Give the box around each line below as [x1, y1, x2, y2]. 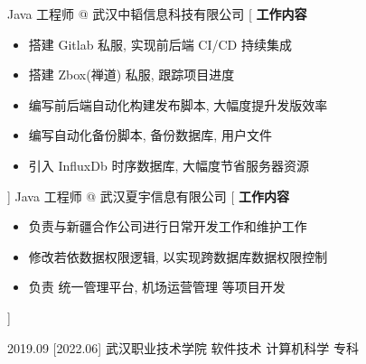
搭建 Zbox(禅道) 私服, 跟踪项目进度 [28, 65, 235, 84]
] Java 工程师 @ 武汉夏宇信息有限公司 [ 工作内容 [7, 186, 290, 205]
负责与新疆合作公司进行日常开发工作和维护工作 [28, 217, 307, 236]
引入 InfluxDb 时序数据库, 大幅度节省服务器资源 [28, 155, 309, 174]
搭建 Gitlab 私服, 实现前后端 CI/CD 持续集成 [28, 34, 292, 53]
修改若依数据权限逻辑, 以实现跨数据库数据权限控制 [28, 247, 328, 266]
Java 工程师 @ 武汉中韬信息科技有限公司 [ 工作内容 [7, 5, 307, 23]
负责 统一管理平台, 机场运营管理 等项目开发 [28, 277, 286, 296]
